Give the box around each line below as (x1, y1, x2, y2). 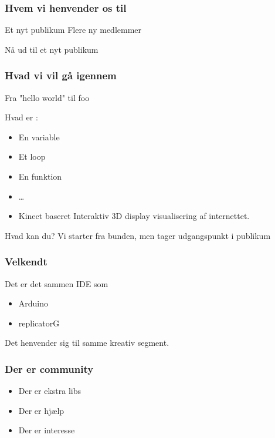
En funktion (18, 170, 62, 182)
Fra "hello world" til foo (5, 91, 90, 103)
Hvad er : (5, 111, 38, 123)
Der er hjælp (18, 404, 64, 416)
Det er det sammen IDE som (5, 277, 108, 289)
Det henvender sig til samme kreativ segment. (5, 336, 169, 349)
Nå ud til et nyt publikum (5, 43, 99, 55)
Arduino (18, 297, 49, 309)
